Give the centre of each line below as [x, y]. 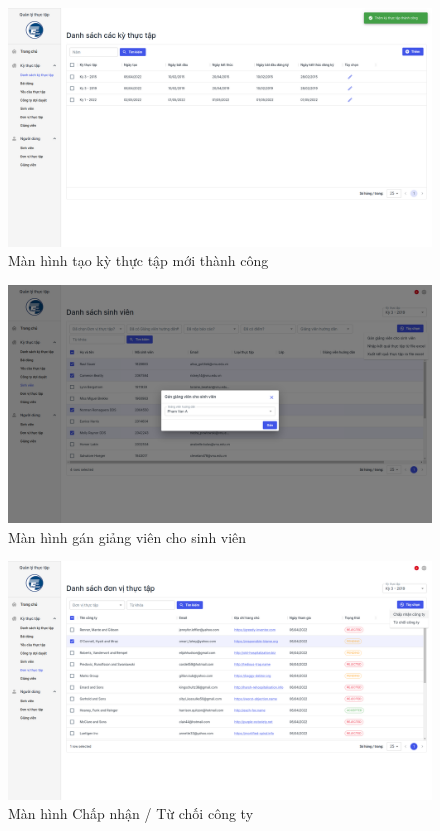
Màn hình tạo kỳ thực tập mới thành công [138, 260]
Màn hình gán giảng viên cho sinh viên [127, 536]
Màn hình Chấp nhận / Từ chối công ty [131, 813]
